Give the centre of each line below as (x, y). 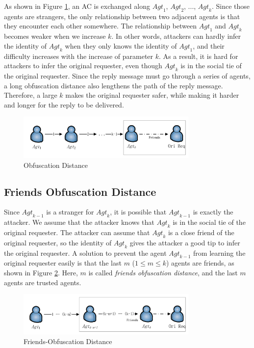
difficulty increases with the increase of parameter (79, 56)
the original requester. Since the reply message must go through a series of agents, (127, 75)
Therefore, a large (31, 95)
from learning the (219, 253)
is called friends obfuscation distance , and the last (163, 272)
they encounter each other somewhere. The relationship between (101, 26)
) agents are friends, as (200, 263)
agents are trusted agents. (43, 282)
